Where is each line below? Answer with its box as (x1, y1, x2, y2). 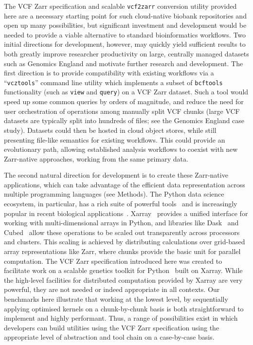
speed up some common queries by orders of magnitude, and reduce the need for (4, 96, 244, 107)
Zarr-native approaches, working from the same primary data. (4, 153, 188, 163)
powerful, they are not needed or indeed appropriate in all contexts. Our (4, 284, 220, 294)
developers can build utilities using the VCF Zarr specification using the (4, 322, 219, 332)
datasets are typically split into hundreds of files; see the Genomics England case (4, 115, 245, 126)
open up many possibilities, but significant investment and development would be (4, 20, 247, 30)
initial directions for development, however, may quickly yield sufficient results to (4, 39, 246, 49)
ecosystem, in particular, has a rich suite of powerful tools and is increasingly (4, 199, 237, 209)
